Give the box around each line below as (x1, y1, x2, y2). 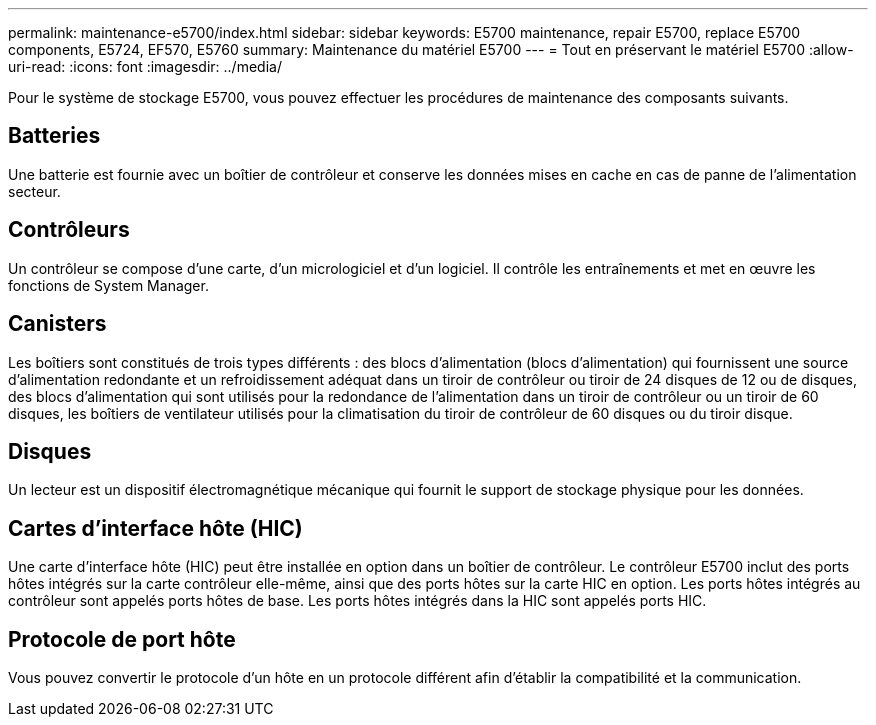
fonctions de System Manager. (8, 276, 209, 294)
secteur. (8, 182, 61, 200)
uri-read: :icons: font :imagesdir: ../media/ (8, 58, 282, 75)
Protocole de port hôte (8, 626, 236, 652)
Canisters (8, 311, 107, 337)
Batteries (8, 123, 101, 149)
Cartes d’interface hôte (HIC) (8, 515, 303, 541)
